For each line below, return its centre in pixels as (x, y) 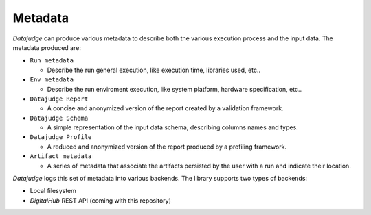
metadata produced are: (47, 47)
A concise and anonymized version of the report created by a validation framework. (166, 108)
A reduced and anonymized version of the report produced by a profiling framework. (167, 147)
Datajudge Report (59, 99)
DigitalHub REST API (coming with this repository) (100, 200)
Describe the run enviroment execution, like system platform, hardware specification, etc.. (175, 89)
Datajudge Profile (61, 137)
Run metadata (52, 61)
